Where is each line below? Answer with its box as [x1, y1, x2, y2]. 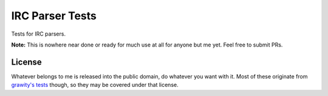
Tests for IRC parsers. [11, 30, 66, 37]
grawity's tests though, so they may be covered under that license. [11, 82, 179, 89]
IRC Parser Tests [11, 9, 97, 22]
